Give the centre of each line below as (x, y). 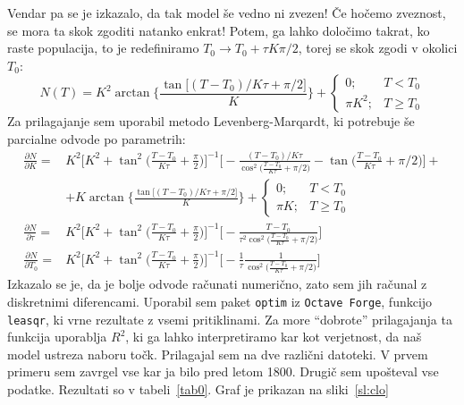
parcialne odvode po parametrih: (97, 138)
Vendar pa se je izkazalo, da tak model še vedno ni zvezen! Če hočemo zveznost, (227, 13)
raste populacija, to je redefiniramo (103, 48)
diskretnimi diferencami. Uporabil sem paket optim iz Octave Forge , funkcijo (220, 301)
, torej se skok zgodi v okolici (378, 48)
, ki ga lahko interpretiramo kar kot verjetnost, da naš (274, 337)
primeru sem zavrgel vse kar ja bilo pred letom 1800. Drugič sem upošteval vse (223, 371)
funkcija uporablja (57, 337)
